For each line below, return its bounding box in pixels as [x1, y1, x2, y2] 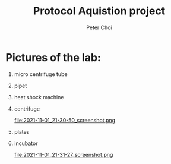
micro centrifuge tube [14, 70, 68, 78]
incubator [14, 140, 38, 147]
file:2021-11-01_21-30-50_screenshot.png [14, 116, 116, 124]
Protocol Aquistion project [33, 4, 166, 18]
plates [14, 128, 30, 135]
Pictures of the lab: [5, 51, 102, 64]
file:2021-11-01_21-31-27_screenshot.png [14, 151, 113, 158]
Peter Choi [86, 24, 112, 31]
